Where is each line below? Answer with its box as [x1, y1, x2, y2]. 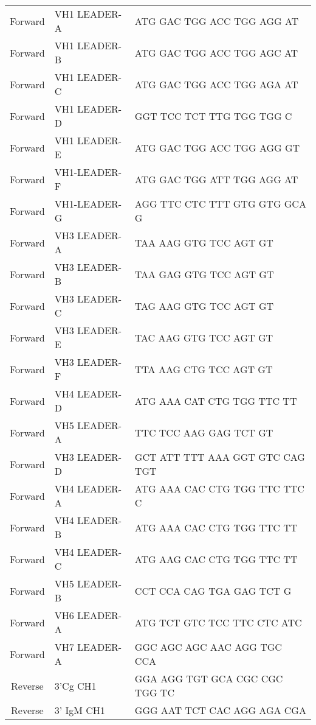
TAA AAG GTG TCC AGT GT [134, 235, 273, 250]
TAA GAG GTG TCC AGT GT [134, 267, 274, 281]
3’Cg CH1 [54, 678, 97, 693]
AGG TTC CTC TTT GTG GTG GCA [134, 197, 306, 211]
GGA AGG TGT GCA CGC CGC [134, 671, 283, 685]
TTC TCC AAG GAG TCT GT [134, 425, 273, 440]
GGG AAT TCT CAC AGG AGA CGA [134, 703, 306, 717]
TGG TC [134, 685, 174, 699]
